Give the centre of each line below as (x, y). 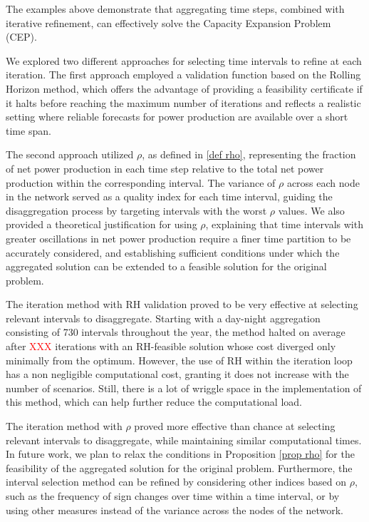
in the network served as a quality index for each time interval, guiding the (169, 196)
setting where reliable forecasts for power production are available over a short (177, 117)
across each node (323, 182)
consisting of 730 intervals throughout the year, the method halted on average (176, 332)
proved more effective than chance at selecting (235, 426)
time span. (28, 130)
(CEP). (21, 37)
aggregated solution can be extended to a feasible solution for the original (166, 266)
